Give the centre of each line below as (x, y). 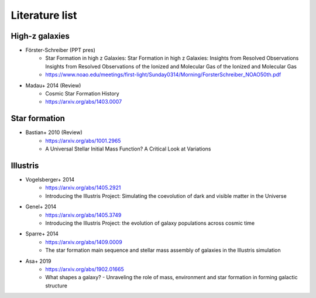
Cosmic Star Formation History (82, 94)
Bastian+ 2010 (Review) (54, 132)
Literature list (44, 15)
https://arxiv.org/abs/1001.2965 (83, 141)
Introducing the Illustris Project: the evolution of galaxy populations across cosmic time (150, 223)
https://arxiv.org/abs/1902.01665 (85, 269)
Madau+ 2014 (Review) (53, 85)
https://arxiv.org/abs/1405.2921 (83, 188)
